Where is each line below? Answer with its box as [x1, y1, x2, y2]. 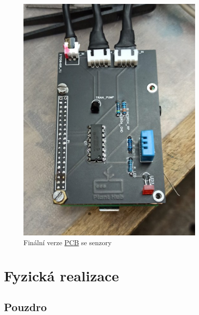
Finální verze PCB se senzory [23, 237, 112, 247]
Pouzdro [4, 299, 47, 314]
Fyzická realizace [4, 266, 119, 286]
